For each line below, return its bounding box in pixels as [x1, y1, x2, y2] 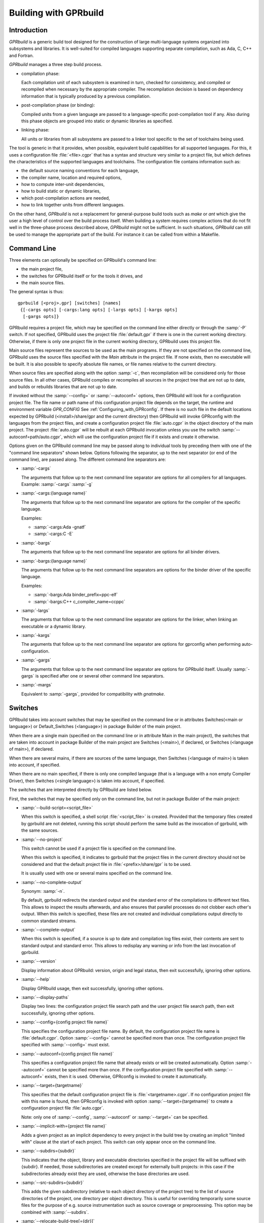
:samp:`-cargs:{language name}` [21, 490, 87, 496]
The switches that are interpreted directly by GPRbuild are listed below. [9, 787, 153, 793]
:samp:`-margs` [21, 682, 52, 688]
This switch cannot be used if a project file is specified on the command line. [21, 845, 176, 851]
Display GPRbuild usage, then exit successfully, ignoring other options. [21, 985, 164, 991]
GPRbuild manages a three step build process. [9, 62, 103, 68]
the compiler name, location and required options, [21, 174, 122, 181]
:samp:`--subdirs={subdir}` [21, 1148, 76, 1154]
